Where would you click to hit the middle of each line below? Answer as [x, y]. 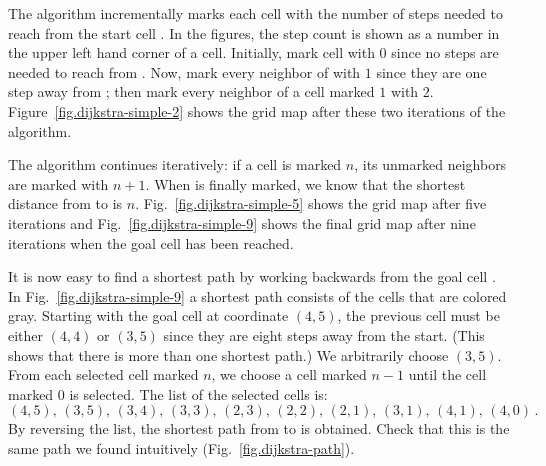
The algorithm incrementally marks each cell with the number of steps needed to [256, 13]
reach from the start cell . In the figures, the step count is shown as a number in [254, 32]
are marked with [58, 183]
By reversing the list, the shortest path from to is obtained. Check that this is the [259, 428]
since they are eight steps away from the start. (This [324, 334]
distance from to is [65, 203]
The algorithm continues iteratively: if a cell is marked [175, 164]
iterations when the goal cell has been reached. [151, 242]
